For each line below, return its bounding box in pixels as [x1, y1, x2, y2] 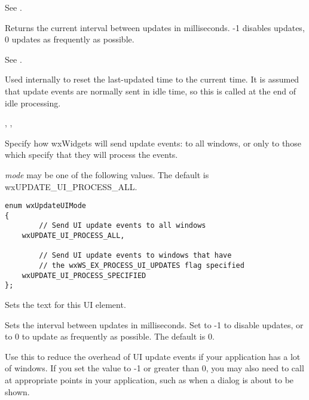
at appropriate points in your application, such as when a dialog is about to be [5, 374, 294, 386]
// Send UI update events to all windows [39, 221, 206, 230]
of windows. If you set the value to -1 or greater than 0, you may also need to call [5, 362, 304, 374]
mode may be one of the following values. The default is [5, 168, 209, 181]
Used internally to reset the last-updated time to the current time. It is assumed [5, 73, 299, 86]
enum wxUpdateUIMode [5, 201, 87, 210]
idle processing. [5, 96, 61, 109]
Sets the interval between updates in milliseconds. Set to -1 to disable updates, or [5, 318, 304, 331]
